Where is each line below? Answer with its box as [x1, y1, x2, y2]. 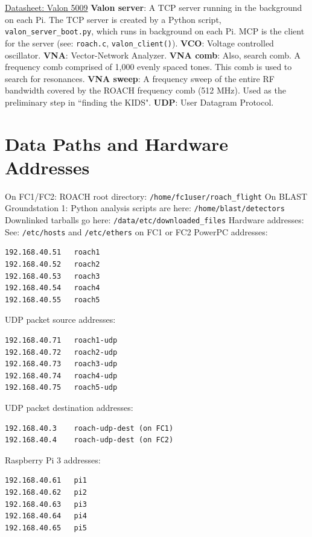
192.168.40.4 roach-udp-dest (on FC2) [5, 436, 174, 445]
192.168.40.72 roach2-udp [5, 348, 118, 357]
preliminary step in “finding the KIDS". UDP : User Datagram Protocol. [5, 95, 274, 108]
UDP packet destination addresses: [5, 401, 133, 413]
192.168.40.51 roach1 [5, 248, 100, 257]
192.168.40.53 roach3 [5, 272, 100, 281]
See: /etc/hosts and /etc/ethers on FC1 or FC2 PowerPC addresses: [5, 225, 268, 238]
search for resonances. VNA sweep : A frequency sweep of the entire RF [5, 72, 275, 84]
